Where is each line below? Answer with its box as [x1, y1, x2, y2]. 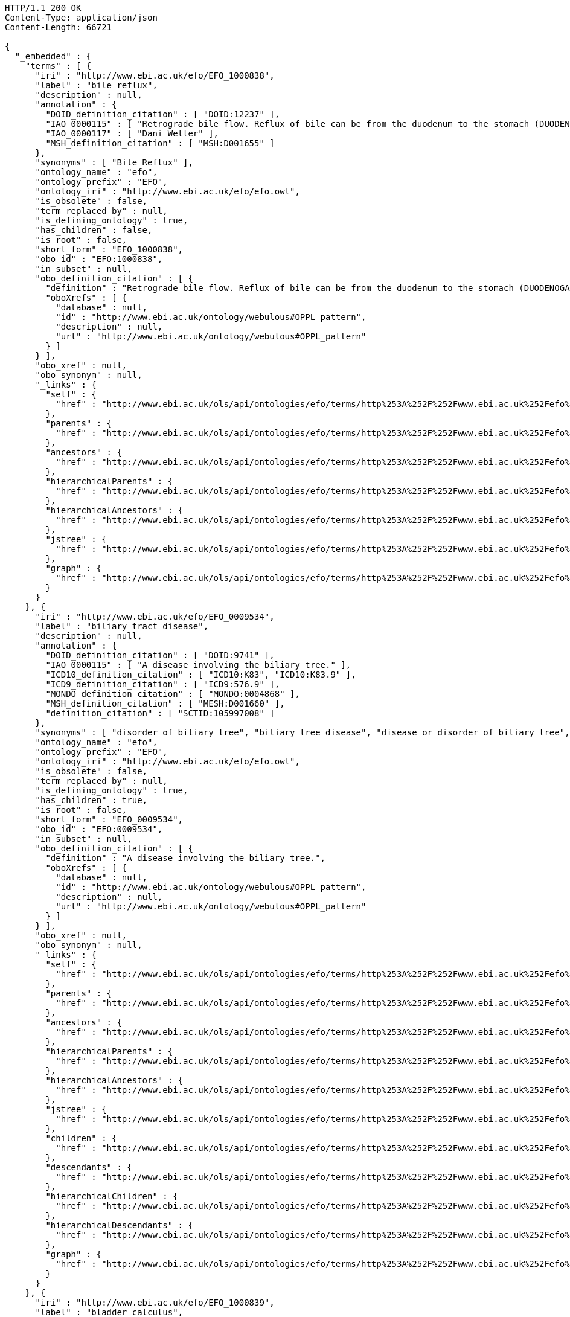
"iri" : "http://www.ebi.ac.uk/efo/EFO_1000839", [35, 1298, 275, 1307]
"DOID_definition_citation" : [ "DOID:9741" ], [45, 650, 275, 660]
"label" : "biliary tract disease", [35, 621, 209, 631]
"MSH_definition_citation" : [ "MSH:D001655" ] [45, 138, 275, 148]
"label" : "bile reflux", [35, 80, 158, 90]
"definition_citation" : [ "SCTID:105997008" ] [45, 708, 275, 718]
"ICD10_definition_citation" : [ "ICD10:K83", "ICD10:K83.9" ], [45, 670, 356, 679]
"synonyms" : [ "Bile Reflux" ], [35, 158, 193, 167]
